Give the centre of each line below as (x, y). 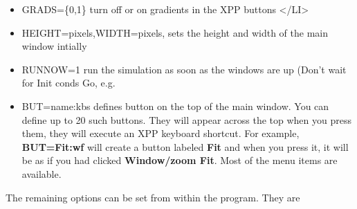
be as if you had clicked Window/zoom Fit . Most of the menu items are (180, 160)
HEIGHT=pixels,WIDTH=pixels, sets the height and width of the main (175, 32)
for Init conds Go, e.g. (68, 83)
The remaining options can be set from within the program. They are (153, 197)
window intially (54, 46)
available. (42, 173)
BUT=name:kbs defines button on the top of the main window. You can (175, 106)
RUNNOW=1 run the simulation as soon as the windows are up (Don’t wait (184, 69)
